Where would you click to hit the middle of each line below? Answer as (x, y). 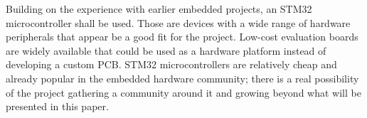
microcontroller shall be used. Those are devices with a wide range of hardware (178, 22)
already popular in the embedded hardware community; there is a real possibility (182, 78)
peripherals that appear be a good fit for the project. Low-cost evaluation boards (182, 37)
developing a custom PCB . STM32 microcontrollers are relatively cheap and (171, 64)
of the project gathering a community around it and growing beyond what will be (183, 92)
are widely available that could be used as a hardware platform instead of (166, 50)
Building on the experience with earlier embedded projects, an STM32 (159, 9)
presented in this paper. (57, 106)
